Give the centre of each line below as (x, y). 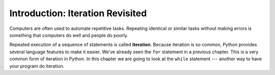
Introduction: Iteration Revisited (78, 13)
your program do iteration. (37, 66)
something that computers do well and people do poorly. (69, 35)
